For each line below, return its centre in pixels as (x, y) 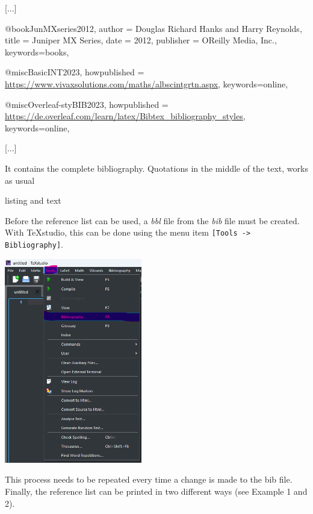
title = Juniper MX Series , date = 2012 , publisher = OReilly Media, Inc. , (141, 40)
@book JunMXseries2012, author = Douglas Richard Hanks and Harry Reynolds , (153, 28)
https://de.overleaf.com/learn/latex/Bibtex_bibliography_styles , (125, 116)
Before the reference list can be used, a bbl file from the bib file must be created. (152, 220)
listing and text (33, 200)
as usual (20, 180)
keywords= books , (37, 52)
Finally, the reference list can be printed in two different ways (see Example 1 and (156, 491)
